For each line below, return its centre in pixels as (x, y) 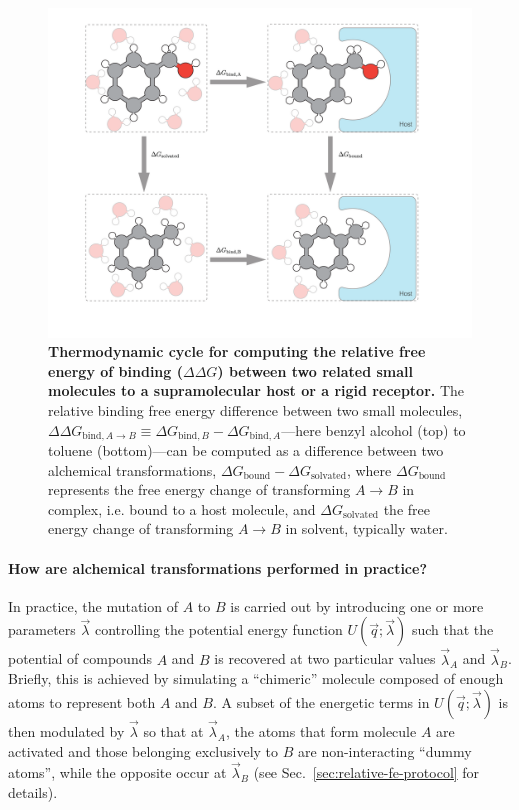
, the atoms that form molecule (321, 731)
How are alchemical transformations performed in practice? (218, 567)
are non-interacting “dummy (385, 750)
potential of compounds (80, 658)
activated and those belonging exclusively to (143, 750)
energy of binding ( (115, 370)
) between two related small (315, 370)
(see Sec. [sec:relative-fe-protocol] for (366, 772)
